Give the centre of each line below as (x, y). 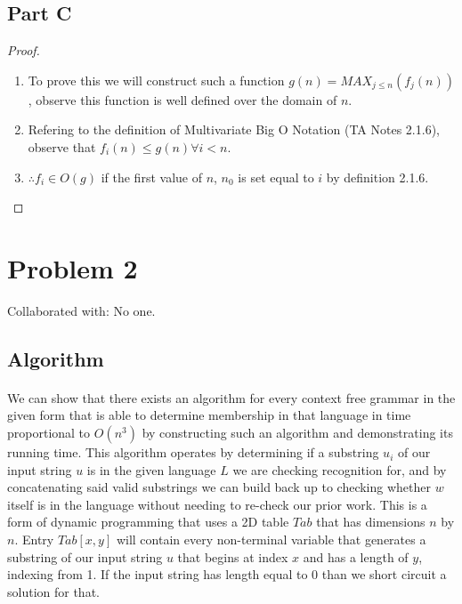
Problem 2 (73, 267)
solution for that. (53, 591)
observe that (62, 146)
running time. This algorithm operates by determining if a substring (193, 452)
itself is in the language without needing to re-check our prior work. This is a (217, 504)
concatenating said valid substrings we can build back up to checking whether (219, 487)
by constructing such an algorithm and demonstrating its (297, 433)
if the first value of (151, 177)
